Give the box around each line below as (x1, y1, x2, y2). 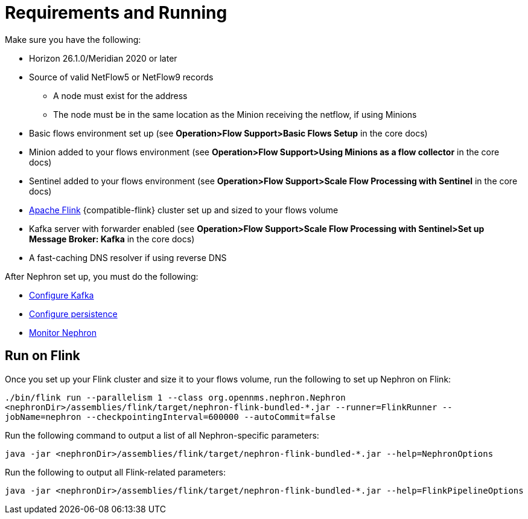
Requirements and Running (5, 2, 227, 23)
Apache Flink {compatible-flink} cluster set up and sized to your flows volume (29, 204, 339, 215)
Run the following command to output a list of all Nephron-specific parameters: (5, 430, 319, 440)
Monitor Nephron (29, 327, 97, 338)
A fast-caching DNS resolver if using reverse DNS (29, 252, 227, 263)
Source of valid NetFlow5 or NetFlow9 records (29, 71, 214, 82)
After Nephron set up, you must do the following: (5, 271, 199, 282)
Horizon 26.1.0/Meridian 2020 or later (29, 53, 177, 63)
